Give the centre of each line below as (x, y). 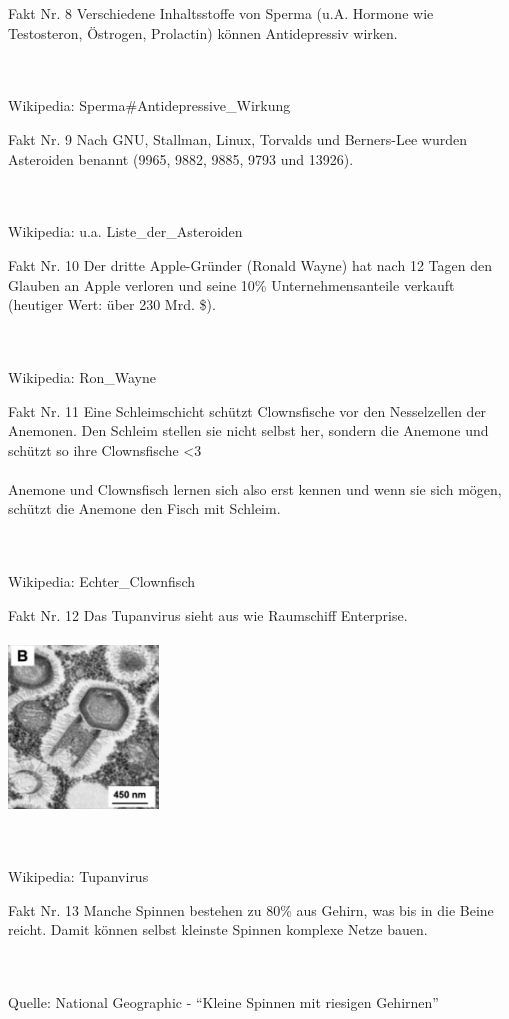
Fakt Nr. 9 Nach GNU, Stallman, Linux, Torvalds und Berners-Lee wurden (237, 138)
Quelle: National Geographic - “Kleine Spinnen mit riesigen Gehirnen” (223, 1002)
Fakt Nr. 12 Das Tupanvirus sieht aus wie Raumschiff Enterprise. (208, 614)
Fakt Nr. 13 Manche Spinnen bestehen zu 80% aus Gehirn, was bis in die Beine (251, 909)
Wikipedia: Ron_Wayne (82, 376)
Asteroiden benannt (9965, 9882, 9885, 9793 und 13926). (181, 158)
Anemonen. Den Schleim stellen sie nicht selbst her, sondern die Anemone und (248, 430)
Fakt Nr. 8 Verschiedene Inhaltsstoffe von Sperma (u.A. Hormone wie (221, 13)
